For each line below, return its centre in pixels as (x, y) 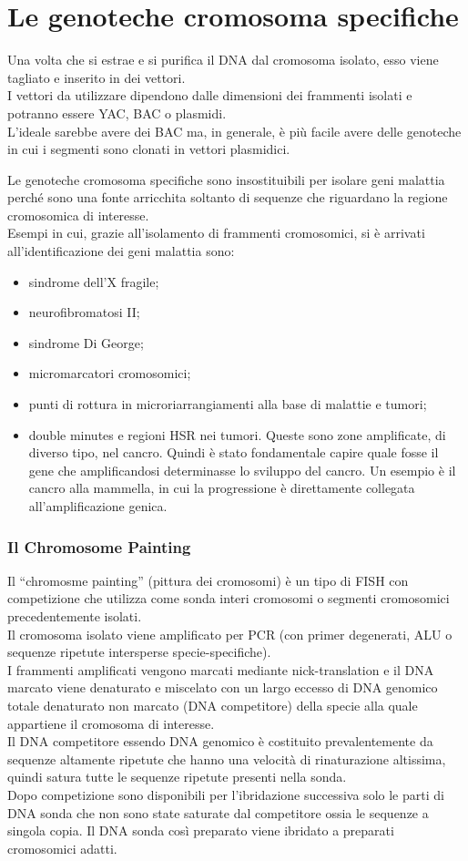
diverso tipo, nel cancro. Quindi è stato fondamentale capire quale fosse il (234, 452)
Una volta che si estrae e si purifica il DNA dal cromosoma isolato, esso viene (223, 60)
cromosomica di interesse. (78, 215)
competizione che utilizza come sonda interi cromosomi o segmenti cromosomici (229, 598)
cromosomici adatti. (62, 848)
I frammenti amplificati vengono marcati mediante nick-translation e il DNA (221, 669)
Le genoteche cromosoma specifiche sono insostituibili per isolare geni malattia (226, 179)
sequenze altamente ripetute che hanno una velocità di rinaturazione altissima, (227, 758)
